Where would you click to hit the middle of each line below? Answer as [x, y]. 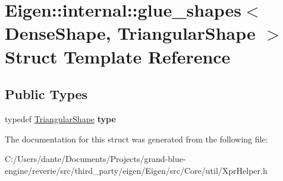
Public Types [46, 94]
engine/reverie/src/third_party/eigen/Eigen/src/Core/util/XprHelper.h [136, 170]
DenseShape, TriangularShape [130, 33]
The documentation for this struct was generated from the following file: [136, 139]
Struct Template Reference [118, 56]
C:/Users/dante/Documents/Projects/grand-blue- [95, 159]
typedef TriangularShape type [60, 118]
